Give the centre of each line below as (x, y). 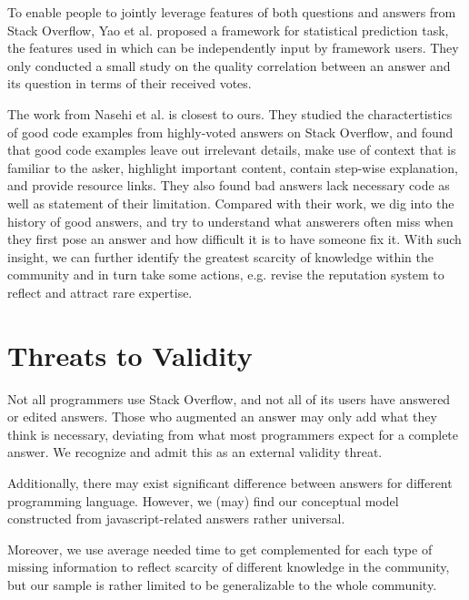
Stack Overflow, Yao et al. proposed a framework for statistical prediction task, (228, 30)
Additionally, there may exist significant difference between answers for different (230, 483)
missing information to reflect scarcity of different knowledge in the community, (229, 567)
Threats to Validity (130, 355)
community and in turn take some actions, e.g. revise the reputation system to (226, 275)
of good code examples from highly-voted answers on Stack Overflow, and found (230, 132)
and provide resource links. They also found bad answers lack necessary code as (229, 185)
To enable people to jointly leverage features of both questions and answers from (232, 12)
